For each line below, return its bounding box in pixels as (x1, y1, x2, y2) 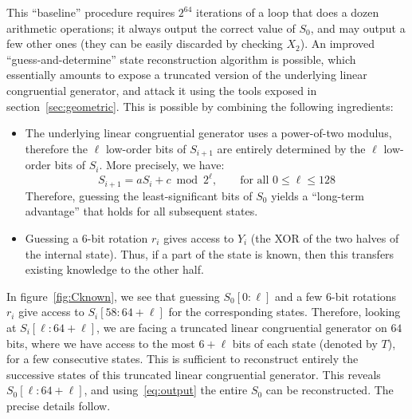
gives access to (163, 229, 234, 246)
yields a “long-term (271, 187, 364, 204)
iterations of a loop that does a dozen (196, 4, 379, 20)
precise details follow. (6, 397, 111, 413)
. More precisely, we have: (99, 156, 225, 173)
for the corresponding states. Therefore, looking (168, 303, 401, 320)
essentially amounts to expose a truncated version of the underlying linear (6, 66, 367, 83)
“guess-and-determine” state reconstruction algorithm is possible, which (6, 50, 356, 67)
